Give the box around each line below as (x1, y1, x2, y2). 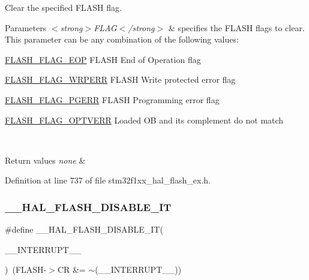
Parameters (5, 21, 47, 34)
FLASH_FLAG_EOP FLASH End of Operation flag (5, 53, 201, 65)
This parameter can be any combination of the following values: (5, 33, 239, 46)
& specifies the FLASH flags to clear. (168, 21, 305, 34)
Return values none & (5, 153, 86, 166)
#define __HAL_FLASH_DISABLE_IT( (5, 223, 163, 236)
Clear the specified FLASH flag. (5, 1, 122, 13)
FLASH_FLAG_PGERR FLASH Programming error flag (5, 93, 220, 106)
